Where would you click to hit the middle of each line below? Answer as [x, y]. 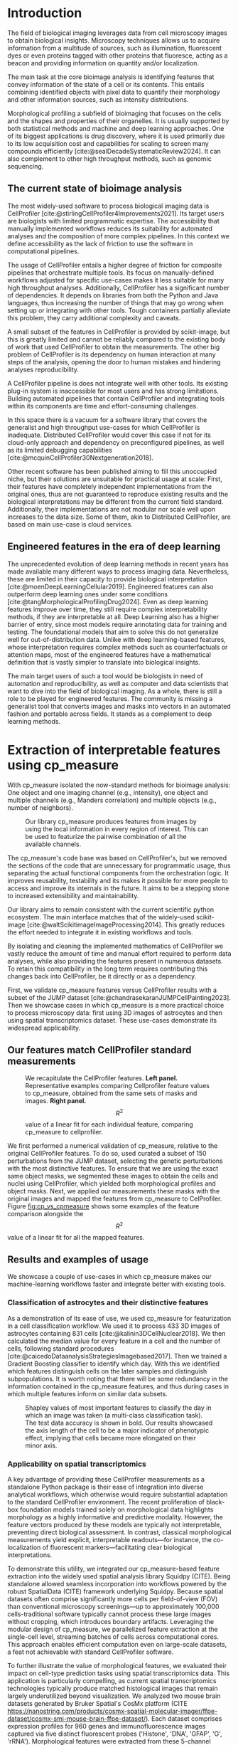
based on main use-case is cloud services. [70, 524]
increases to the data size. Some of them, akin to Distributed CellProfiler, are [119, 517]
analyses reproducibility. [43, 369]
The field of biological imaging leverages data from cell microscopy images [117, 33]
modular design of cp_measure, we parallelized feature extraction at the [113, 1629]
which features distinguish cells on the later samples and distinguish [107, 1371]
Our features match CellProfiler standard [99, 1050]
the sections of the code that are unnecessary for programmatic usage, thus [119, 865]
